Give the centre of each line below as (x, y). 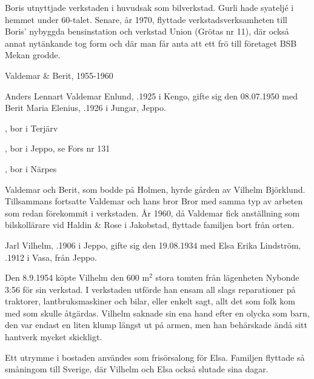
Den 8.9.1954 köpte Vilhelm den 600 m (77, 277)
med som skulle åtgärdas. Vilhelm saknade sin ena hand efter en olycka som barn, (157, 313)
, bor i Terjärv (32, 128)
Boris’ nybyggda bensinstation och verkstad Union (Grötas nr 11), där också (147, 31)
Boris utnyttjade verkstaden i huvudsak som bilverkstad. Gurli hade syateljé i (149, 7)
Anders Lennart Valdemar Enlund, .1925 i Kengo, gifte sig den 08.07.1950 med (151, 96)
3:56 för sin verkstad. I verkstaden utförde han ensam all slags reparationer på (150, 289)
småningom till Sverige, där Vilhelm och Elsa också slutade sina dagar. (137, 369)
